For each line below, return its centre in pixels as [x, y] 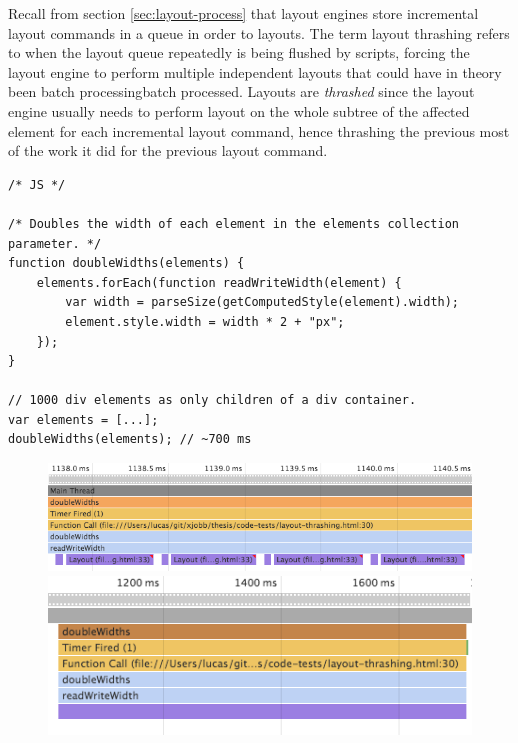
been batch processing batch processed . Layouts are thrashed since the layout [241, 91]
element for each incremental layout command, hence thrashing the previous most [259, 130]
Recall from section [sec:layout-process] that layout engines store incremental [243, 13]
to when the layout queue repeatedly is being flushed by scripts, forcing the [239, 52]
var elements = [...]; [83, 419]
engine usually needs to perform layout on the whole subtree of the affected [239, 110]
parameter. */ [55, 243]
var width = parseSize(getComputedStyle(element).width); [262, 302]
